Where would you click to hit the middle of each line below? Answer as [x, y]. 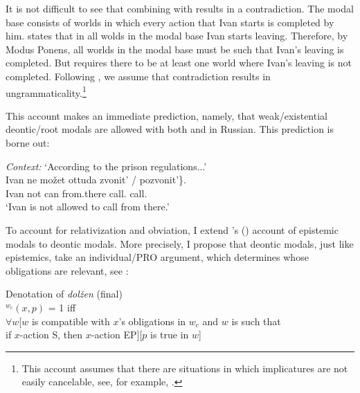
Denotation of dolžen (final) [64, 294]
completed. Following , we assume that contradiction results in [138, 76]
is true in [170, 335]
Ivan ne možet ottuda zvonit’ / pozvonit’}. [96, 180]
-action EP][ [117, 335]
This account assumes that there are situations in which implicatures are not [185, 368]
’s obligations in [152, 321]
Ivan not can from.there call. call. [76, 193]
